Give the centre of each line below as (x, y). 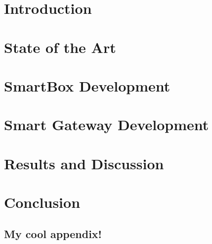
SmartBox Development (87, 85)
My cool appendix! (53, 233)
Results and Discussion (84, 163)
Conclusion (42, 202)
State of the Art (60, 47)
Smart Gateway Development (106, 124)
